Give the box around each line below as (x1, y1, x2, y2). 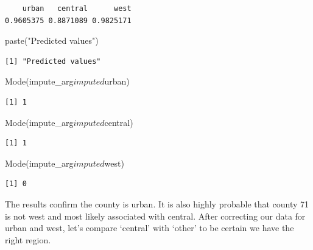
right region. (5, 233, 51, 246)
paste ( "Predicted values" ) (5, 34, 99, 47)
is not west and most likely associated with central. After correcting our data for (5, 209, 306, 222)
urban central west (22, 4, 132, 13)
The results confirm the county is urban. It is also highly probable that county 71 (5, 197, 309, 210)
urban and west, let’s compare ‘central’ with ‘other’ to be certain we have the (5, 221, 294, 234)
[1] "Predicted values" (5, 57, 101, 66)
